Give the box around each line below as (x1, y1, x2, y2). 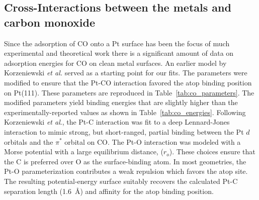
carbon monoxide (4, 14, 95, 30)
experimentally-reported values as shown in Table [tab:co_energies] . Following (4, 107, 246, 117)
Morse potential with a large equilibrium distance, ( (4, 146, 163, 157)
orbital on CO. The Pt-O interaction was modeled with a (64, 136, 241, 147)
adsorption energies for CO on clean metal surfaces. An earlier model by (4, 57, 227, 68)
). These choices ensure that (169, 146, 255, 157)
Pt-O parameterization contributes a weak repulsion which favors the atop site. (4, 166, 248, 176)
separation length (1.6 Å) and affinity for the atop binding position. (4, 185, 214, 196)
